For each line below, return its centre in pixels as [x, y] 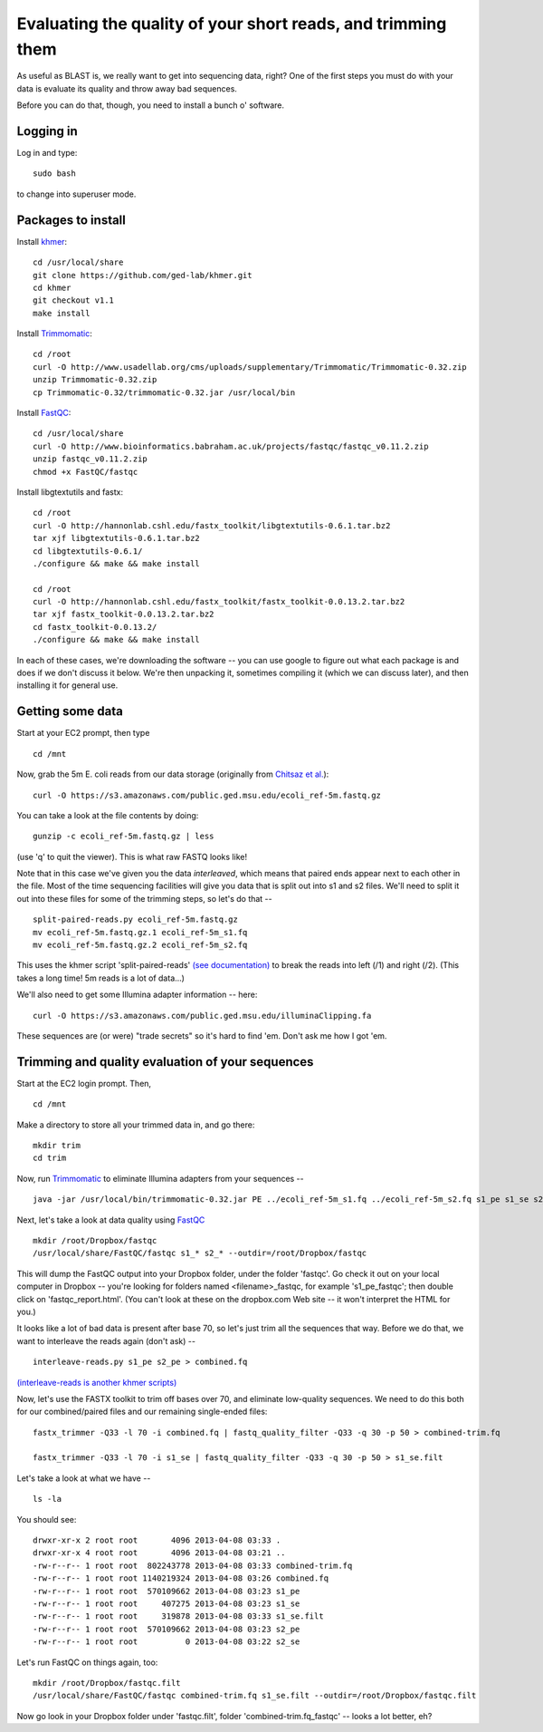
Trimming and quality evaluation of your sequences [165, 1062]
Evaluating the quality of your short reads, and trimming [232, 24]
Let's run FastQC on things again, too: [87, 1662]
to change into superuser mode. [76, 194]
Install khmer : [42, 241]
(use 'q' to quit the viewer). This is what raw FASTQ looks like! [132, 856]
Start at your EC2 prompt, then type [83, 733]
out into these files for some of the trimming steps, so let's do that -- [145, 898]
